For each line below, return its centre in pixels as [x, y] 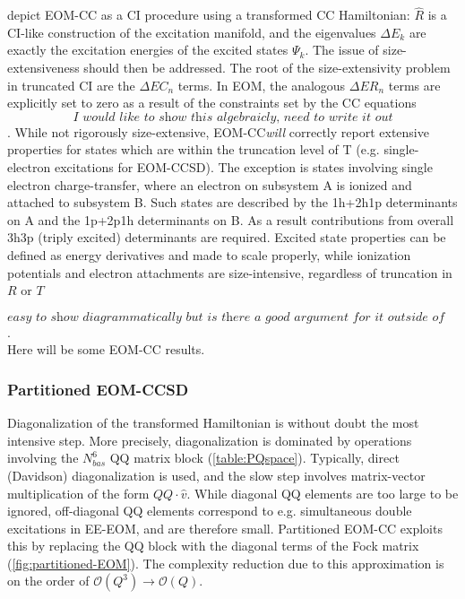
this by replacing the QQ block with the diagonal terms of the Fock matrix [213, 546]
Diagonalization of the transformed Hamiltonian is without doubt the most [213, 423]
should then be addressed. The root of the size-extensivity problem [267, 67]
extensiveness [43, 67]
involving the [43, 458]
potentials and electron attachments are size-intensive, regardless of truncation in [230, 272]
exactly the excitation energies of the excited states [148, 50]
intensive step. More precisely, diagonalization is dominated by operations [210, 440]
